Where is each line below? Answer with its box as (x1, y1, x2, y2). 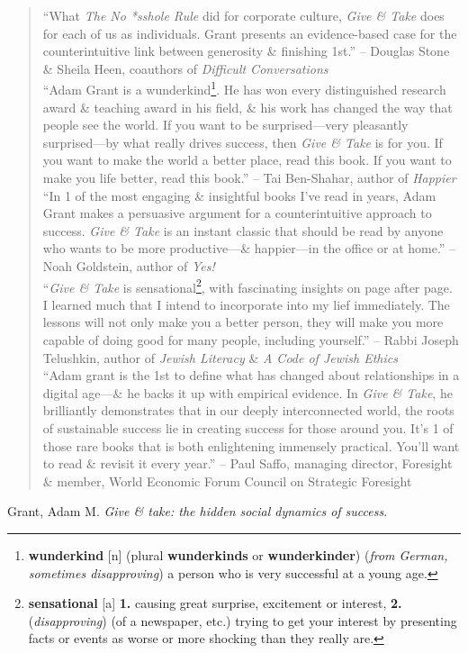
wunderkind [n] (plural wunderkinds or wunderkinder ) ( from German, (28, 545, 448, 564)
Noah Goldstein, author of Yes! (42, 256, 215, 275)
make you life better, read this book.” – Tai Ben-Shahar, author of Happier (42, 168, 456, 186)
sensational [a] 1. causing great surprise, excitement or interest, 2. (28, 594, 402, 612)
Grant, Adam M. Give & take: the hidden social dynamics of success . (7, 502, 388, 521)
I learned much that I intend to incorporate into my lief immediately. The (42, 295, 450, 313)
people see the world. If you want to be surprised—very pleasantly (42, 115, 409, 134)
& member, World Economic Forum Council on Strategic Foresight (42, 471, 412, 490)
